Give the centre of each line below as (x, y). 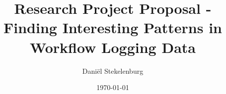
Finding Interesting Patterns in (113, 27)
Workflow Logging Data (113, 47)
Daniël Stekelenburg (113, 70)
